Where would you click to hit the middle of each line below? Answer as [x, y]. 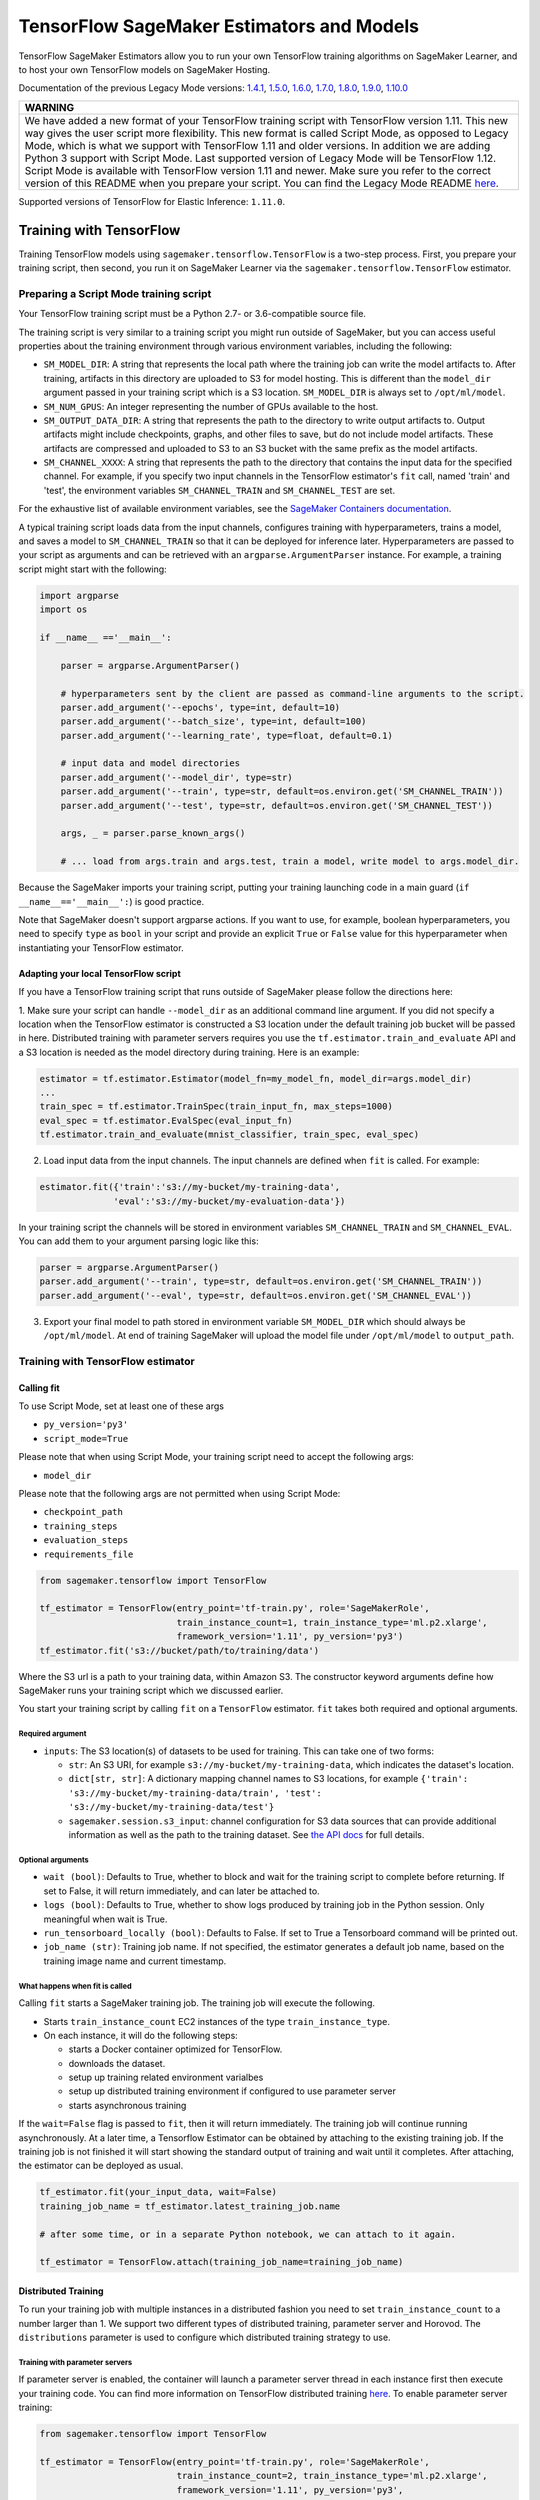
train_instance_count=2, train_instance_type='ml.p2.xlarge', [332, 2476]
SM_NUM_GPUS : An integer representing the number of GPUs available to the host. [211, 406]
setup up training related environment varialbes [166, 2077]
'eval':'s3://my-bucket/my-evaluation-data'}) [229, 1201]
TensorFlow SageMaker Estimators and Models [219, 26]
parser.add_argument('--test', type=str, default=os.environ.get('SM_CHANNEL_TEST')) [277, 805]
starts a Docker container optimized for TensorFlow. [175, 2049]
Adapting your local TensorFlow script [100, 973]
